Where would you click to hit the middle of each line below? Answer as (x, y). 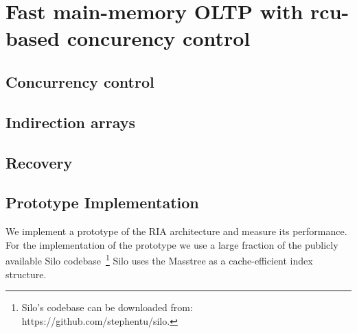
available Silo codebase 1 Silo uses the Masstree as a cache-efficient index (159, 259)
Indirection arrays (71, 122)
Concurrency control (80, 81)
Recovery (39, 162)
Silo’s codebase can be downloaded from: (107, 307)
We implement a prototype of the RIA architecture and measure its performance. (176, 231)
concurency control (159, 38)
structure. (26, 274)
